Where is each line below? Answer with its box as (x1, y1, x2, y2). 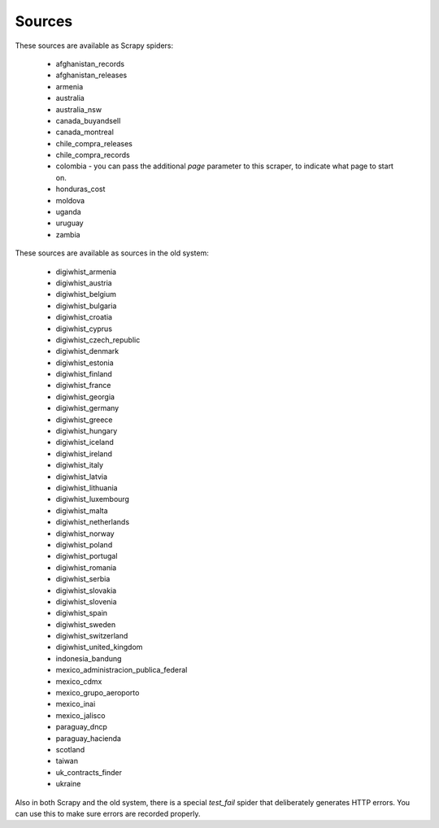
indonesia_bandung (55, 653, 122, 663)
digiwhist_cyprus (55, 324, 113, 333)
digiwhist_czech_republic (55, 334, 141, 345)
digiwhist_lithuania (55, 483, 118, 492)
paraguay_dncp (55, 722, 107, 732)
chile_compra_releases (55, 138, 133, 148)
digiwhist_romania (55, 562, 117, 573)
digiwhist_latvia (55, 472, 108, 482)
